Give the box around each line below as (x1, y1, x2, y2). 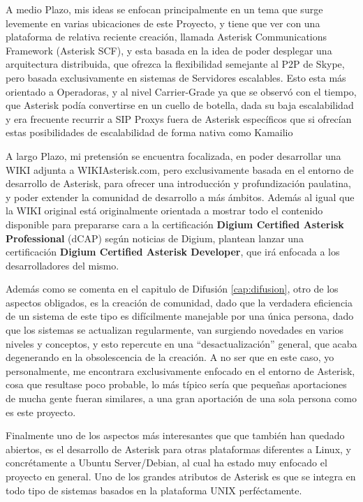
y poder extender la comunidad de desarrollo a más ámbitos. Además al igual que (6, 189, 355, 204)
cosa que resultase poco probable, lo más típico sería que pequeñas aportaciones (6, 377, 347, 392)
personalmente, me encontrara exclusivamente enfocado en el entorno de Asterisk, (6, 363, 355, 378)
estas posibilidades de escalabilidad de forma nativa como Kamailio (6, 125, 293, 140)
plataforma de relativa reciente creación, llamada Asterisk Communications (6, 29, 327, 44)
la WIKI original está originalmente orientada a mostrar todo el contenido (6, 203, 323, 218)
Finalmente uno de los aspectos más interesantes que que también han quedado (6, 428, 345, 443)
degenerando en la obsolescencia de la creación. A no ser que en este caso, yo (6, 350, 334, 364)
